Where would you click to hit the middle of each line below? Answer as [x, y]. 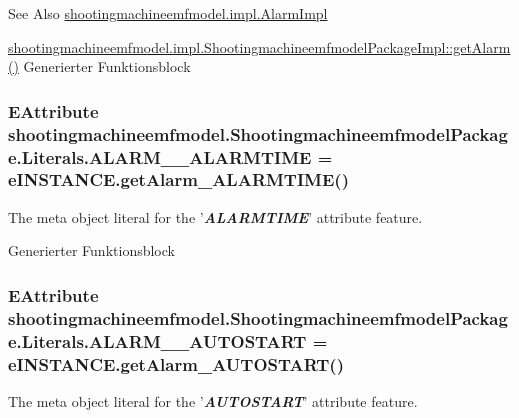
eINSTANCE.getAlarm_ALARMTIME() [178, 179]
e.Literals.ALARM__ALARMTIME [160, 156]
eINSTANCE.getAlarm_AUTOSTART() [176, 363]
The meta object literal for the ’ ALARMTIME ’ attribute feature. [215, 216]
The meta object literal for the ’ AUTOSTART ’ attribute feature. [213, 400]
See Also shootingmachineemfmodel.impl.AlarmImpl [168, 13]
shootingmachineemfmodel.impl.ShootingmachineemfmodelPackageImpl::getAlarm [259, 46]
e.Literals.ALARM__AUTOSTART [157, 340]
